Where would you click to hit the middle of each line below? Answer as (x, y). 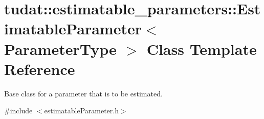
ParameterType (60, 48)
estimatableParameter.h (81, 111)
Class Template (202, 48)
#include (18, 111)
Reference (40, 68)
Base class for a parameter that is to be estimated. (83, 93)
